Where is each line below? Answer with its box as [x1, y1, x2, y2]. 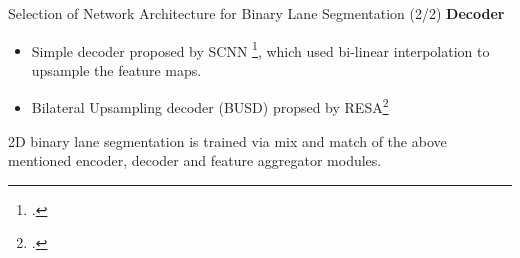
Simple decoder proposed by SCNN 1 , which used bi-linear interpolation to [31, 37, 490, 61]
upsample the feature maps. [31, 59, 202, 80]
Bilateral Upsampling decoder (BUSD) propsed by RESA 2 [31, 94, 389, 118]
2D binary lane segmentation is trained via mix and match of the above [8, 130, 447, 151]
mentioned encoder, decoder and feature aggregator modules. [8, 150, 382, 171]
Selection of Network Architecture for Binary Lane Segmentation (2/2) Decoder [8, 3, 505, 23]
